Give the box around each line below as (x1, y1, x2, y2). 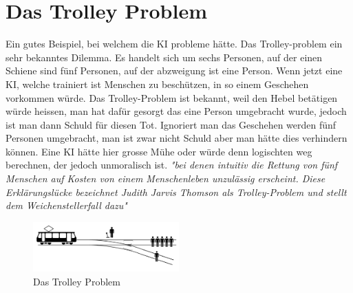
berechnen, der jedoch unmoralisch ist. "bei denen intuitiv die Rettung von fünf (6, 158, 338, 172)
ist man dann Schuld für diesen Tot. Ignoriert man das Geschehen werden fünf (6, 117, 336, 131)
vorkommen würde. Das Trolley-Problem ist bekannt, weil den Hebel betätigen (6, 90, 338, 105)
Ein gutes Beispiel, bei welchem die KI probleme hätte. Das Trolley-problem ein (6, 36, 343, 51)
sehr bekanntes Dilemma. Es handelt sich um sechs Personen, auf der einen (6, 50, 323, 64)
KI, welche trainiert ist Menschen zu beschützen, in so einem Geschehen (6, 76, 309, 91)
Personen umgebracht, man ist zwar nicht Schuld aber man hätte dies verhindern (6, 131, 347, 145)
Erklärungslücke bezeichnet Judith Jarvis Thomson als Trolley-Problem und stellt (6, 184, 347, 199)
